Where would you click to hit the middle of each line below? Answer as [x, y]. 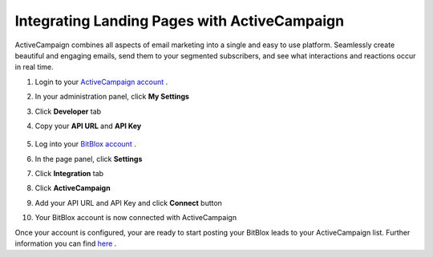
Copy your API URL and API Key [88, 126]
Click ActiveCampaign [73, 188]
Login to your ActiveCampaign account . [101, 82]
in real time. [34, 67]
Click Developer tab [68, 111]
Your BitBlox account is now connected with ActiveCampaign [136, 218]
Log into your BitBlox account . [85, 144]
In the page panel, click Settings [89, 159]
